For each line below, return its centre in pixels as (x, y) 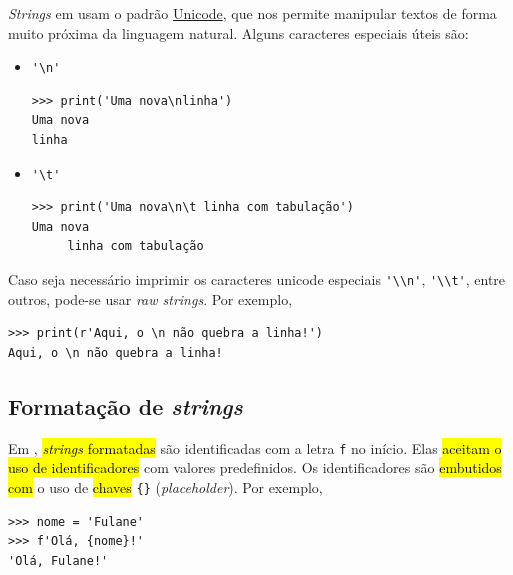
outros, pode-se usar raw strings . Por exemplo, (150, 298)
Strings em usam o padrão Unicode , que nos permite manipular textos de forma (252, 13)
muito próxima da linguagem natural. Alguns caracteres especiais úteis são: (238, 32)
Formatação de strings (125, 405)
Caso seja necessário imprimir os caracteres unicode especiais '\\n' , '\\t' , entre (257, 279)
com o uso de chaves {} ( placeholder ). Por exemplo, (165, 486)
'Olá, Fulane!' (58, 560)
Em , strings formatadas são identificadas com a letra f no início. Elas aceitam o (255, 447)
